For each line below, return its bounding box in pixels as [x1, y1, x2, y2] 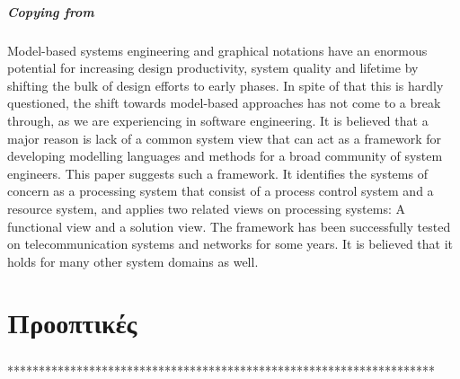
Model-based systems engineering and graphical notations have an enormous [7, 40, 428, 59]
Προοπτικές [7, 304, 137, 341]
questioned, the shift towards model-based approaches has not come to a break [7, 93, 441, 112]
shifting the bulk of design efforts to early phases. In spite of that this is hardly [7, 75, 444, 94]
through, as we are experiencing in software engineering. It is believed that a [7, 110, 429, 129]
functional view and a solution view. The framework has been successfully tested [7, 216, 451, 235]
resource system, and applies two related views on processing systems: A [7, 198, 406, 217]
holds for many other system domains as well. [7, 251, 259, 270]
